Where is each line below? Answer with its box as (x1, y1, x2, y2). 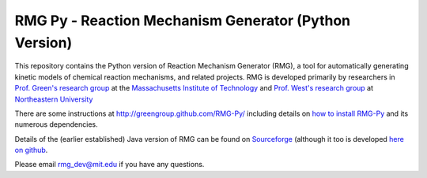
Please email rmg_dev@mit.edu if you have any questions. (14, 160, 205, 169)
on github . (14, 146, 48, 155)
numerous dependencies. (14, 120, 98, 129)
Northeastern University (14, 95, 93, 104)
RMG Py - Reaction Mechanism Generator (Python (14, 12, 351, 29)
